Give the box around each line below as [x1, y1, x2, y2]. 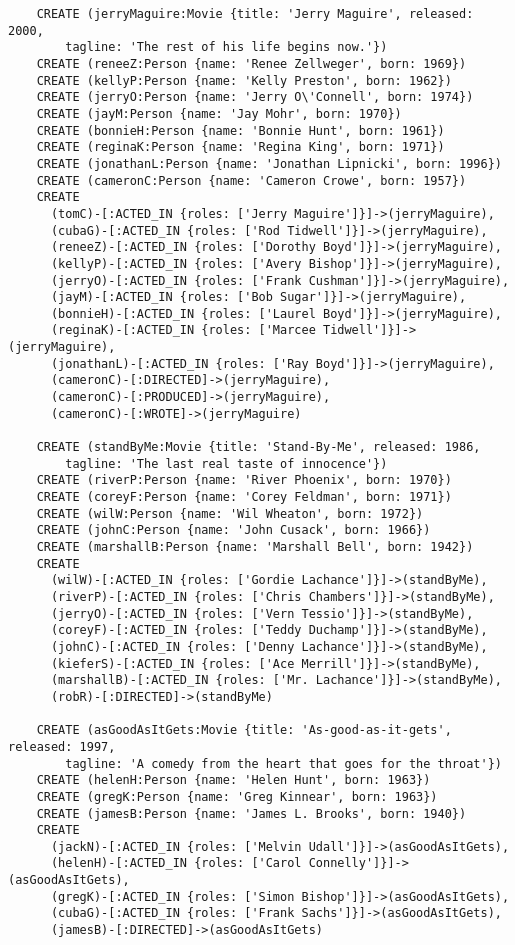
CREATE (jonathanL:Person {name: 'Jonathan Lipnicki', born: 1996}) [36, 156, 502, 171]
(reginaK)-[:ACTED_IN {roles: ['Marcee [50, 323, 316, 338]
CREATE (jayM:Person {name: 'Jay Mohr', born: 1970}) [36, 106, 402, 121]
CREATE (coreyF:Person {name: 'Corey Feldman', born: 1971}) [36, 490, 452, 505]
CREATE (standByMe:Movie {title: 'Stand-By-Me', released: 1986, [36, 440, 481, 455]
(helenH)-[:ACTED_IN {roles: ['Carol [50, 856, 302, 871]
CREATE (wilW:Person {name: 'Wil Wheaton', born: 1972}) [36, 506, 424, 521]
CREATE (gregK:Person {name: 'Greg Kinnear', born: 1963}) [36, 789, 438, 804]
